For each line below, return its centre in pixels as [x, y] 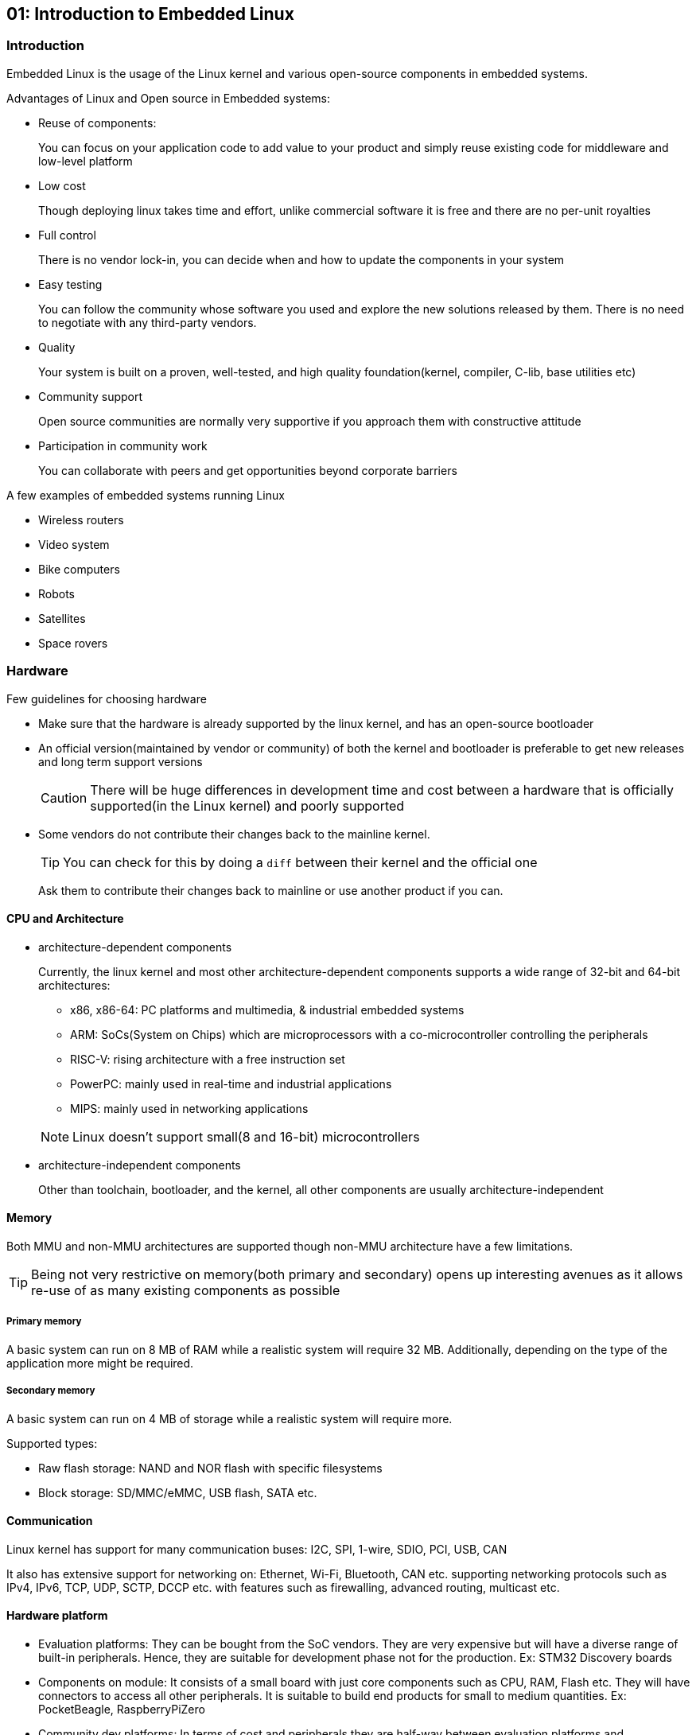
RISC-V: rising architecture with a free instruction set [208, 1059]
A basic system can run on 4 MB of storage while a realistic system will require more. [229, 1418]
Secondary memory [51, 1391]
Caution [64, 797]
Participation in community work [123, 445]
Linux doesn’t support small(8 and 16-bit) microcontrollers [246, 1136]
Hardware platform [57, 1616]
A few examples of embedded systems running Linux [146, 495]
